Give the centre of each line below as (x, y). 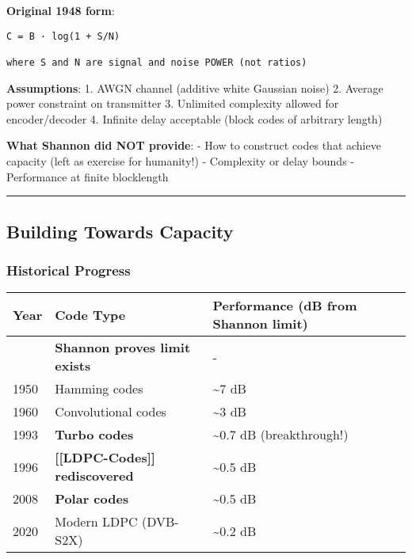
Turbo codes (94, 435)
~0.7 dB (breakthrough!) (280, 435)
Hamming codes (99, 389)
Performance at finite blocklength (88, 176)
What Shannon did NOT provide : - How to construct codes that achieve (194, 145)
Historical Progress (69, 270)
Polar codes (92, 499)
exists (73, 366)
